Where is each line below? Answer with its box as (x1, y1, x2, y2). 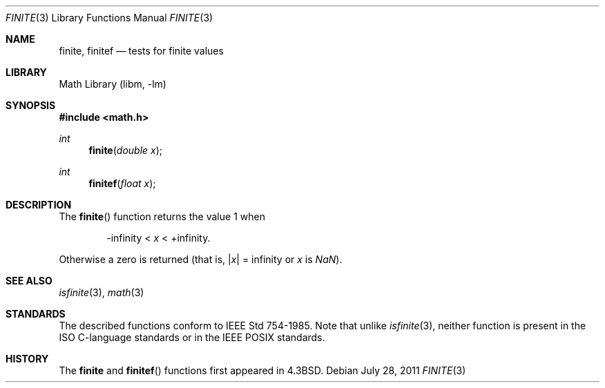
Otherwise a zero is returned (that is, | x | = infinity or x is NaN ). (59, 253, 343, 265)
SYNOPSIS (6, 99, 56, 111)
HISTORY (6, 353, 49, 365)
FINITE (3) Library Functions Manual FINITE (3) (6, 12, 213, 23)
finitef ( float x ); (88, 177, 156, 189)
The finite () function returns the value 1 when (59, 211, 265, 222)
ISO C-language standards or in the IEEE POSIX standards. (59, 331, 325, 343)
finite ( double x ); (88, 144, 163, 156)
